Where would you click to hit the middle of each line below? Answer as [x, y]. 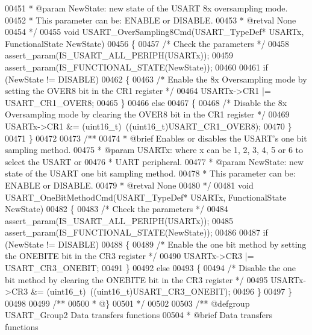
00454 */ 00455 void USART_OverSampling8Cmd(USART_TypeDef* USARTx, [154, 32]
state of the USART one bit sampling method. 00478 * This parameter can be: [150, 173]
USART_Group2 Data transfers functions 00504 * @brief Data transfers [139, 315]
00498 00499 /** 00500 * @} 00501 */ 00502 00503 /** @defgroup [127, 303]
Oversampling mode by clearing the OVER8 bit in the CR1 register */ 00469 [147, 114]
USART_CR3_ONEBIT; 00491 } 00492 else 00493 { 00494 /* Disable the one [150, 268]
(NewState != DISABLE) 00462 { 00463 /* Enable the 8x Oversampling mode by [156, 79]
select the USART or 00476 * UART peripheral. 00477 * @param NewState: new [154, 161]
